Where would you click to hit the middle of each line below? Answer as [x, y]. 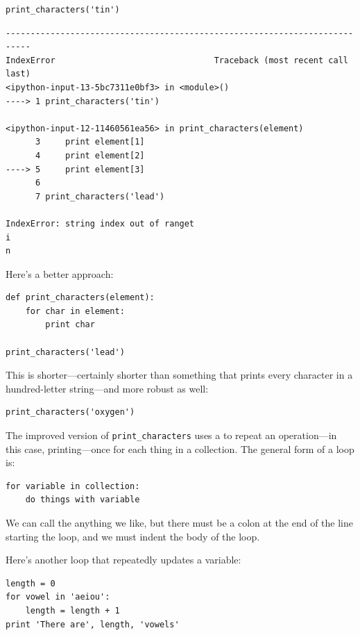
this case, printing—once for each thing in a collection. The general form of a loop [180, 448]
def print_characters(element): [80, 298]
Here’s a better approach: [60, 273]
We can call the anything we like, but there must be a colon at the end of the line [179, 523]
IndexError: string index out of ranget [100, 223]
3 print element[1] [90, 142]
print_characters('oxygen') [70, 412]
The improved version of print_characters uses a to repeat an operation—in [171, 435]
